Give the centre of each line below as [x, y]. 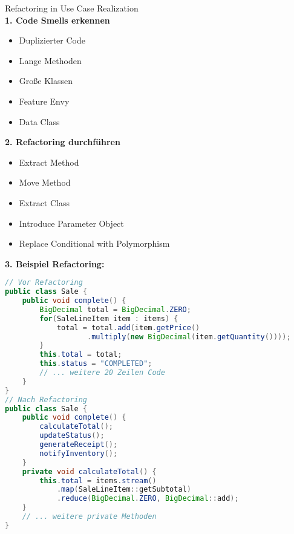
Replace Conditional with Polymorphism [94, 243]
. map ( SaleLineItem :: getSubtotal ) [124, 490]
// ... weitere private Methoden [89, 517]
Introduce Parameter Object [71, 223]
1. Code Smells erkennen [57, 20]
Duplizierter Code [52, 40]
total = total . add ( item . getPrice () [128, 327]
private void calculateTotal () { [89, 471]
